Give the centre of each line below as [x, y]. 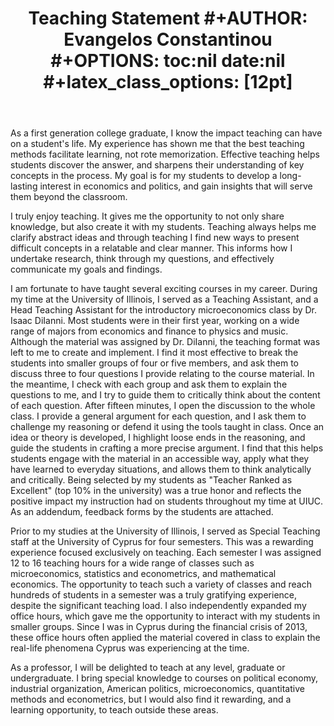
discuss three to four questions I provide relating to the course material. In [162, 374]
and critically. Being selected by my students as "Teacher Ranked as [151, 480]
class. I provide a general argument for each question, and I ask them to [158, 416]
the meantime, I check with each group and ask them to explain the [149, 384]
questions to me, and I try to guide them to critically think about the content [165, 395]
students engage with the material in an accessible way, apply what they [160, 459]
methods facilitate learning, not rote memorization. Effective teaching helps [165, 154]
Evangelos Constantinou [168, 39]
